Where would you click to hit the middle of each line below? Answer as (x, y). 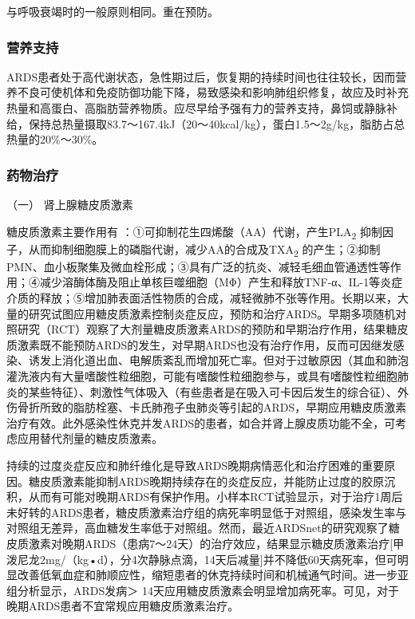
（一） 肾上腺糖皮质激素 (70, 204)
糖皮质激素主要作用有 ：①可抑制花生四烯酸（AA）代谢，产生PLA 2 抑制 (194, 232)
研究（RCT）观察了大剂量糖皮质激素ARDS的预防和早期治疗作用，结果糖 (207, 329)
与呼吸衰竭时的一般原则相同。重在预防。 (113, 11)
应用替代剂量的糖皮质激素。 (90, 438)
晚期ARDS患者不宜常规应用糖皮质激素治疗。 (123, 606)
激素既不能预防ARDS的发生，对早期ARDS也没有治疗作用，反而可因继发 (205, 344)
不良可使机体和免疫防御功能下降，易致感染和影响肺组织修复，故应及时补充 (213, 92)
